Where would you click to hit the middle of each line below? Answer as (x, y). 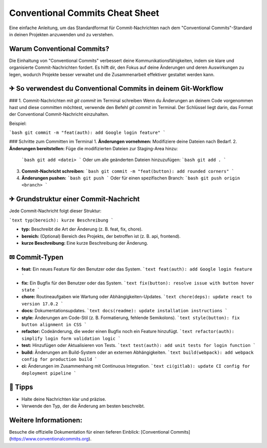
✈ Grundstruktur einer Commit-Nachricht (74, 199)
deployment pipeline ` (49, 373)
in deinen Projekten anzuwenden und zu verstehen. (62, 34)
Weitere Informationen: (46, 420)
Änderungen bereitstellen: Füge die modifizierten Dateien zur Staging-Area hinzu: (93, 148)
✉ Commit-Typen (36, 257)
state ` (31, 290)
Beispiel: (18, 123)
